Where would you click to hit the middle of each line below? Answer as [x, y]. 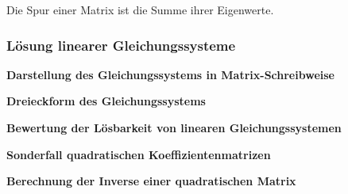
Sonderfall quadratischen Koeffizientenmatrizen [139, 154]
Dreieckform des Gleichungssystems [106, 101]
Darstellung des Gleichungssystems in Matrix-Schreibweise [170, 74]
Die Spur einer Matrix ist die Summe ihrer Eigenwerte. [140, 10]
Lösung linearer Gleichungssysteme [121, 45]
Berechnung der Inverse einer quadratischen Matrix [151, 181]
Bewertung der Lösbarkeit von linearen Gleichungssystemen [174, 127]
